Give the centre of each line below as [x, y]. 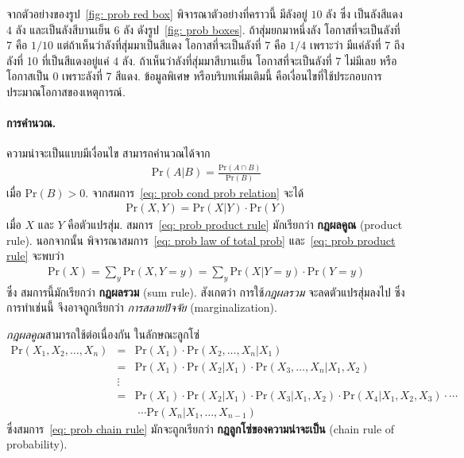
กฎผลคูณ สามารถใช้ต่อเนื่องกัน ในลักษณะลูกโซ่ [103, 334]
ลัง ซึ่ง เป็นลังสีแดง [364, 14]
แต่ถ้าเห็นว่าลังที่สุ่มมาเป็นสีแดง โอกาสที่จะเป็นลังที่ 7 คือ [171, 45]
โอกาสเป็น [28, 76]
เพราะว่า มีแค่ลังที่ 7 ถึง [357, 45]
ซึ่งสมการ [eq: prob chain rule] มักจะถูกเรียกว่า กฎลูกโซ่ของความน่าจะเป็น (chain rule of [201, 428]
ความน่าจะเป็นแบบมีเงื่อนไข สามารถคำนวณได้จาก [108, 153]
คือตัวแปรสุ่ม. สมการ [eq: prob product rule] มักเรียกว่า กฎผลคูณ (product [235, 225]
